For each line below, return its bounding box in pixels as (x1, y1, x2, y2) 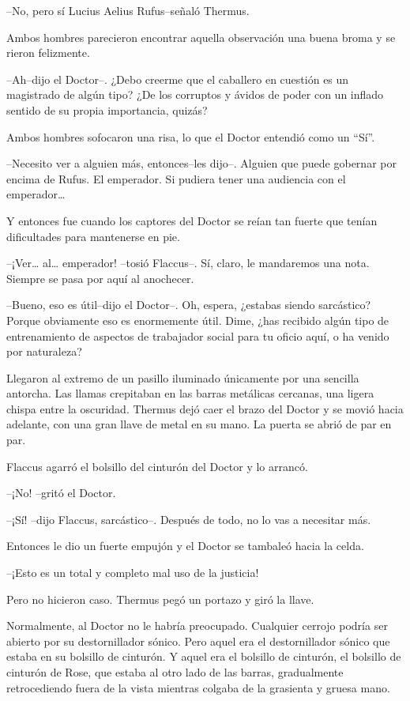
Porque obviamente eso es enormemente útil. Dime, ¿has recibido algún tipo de (6, 311, 389, 328)
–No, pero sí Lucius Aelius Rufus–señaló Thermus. (6, 2, 250, 18)
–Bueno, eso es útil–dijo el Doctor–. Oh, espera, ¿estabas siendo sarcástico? (6, 296, 371, 313)
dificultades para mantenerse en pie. (6, 228, 180, 244)
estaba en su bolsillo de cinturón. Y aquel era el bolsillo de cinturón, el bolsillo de (6, 648, 401, 665)
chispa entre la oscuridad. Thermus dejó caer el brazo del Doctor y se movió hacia (6, 400, 404, 416)
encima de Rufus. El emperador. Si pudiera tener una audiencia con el (6, 170, 346, 187)
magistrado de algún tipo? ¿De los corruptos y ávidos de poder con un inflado (6, 86, 384, 103)
